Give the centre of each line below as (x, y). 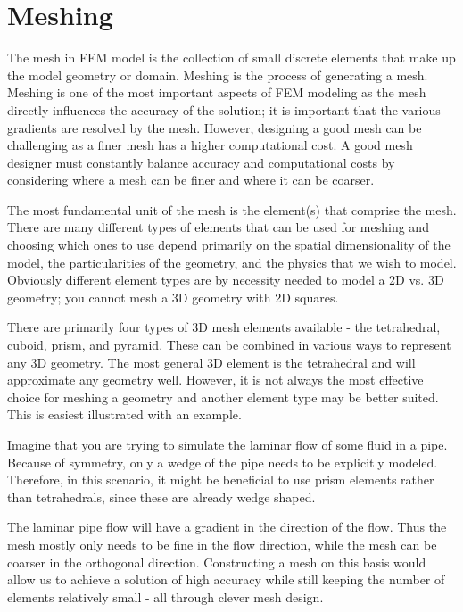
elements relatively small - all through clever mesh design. (165, 596)
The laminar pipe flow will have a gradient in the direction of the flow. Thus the (227, 527)
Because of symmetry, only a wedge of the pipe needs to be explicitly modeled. (223, 462)
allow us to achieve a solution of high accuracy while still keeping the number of (226, 579)
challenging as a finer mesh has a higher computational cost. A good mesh (210, 145)
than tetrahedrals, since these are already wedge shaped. (161, 496)
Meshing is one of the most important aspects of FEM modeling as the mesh (217, 92)
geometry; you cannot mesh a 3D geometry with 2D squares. (173, 297)
